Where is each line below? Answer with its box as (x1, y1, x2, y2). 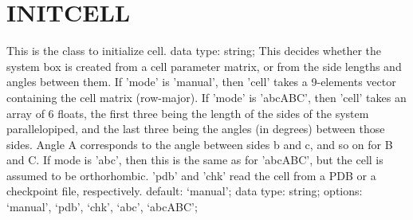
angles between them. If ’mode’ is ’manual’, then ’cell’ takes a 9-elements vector (6, 73, 396, 90)
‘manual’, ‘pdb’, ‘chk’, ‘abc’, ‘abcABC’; (6, 198, 198, 215)
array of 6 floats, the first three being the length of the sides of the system (6, 104, 369, 121)
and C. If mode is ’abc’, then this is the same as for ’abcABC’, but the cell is (6, 151, 383, 168)
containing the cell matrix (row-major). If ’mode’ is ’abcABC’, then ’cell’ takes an (6, 88, 407, 105)
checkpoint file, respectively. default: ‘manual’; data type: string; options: (6, 183, 363, 199)
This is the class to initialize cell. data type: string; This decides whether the (6, 42, 381, 59)
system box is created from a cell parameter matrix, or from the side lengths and (6, 57, 402, 74)
